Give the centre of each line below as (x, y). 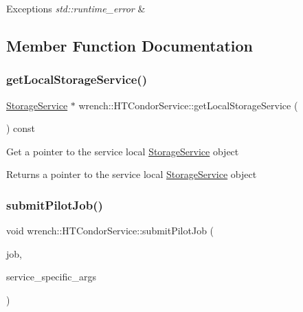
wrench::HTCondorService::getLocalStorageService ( (188, 105)
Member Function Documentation (130, 45)
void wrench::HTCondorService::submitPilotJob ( (110, 231)
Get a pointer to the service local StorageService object (123, 151)
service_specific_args (51, 277)
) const (21, 128)
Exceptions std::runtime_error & (76, 8)
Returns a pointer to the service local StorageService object (132, 174)
